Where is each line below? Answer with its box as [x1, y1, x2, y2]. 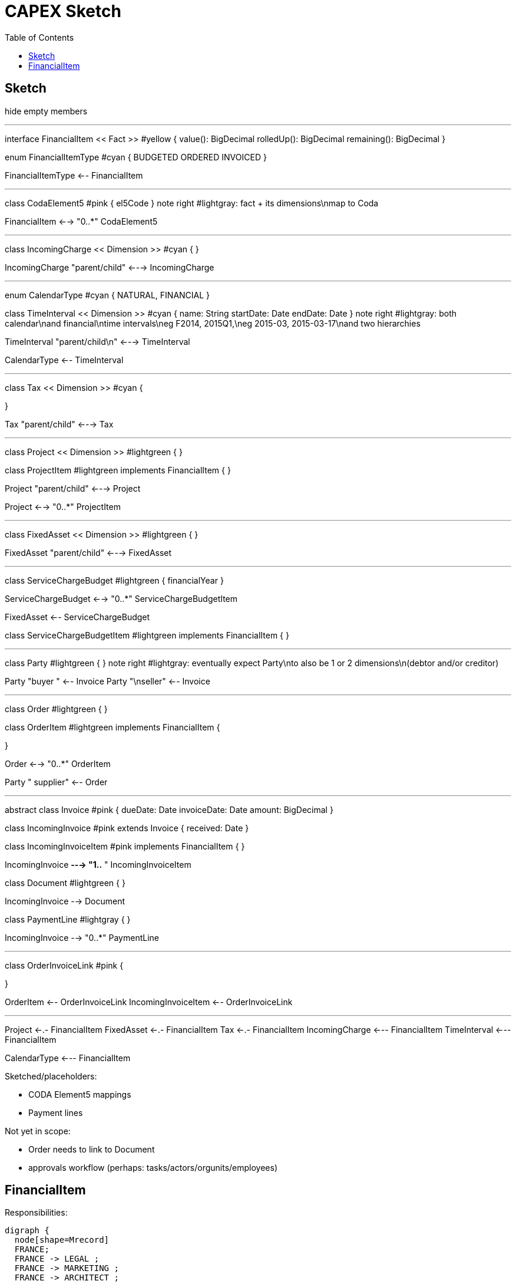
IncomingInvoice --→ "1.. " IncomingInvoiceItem [5, 859, 191, 870]
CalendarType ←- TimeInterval [5, 354, 124, 365]
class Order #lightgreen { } [5, 703, 108, 714]
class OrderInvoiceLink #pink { [5, 960, 124, 970]
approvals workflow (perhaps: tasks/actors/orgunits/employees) [28, 1162, 278, 1173]
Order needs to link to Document [28, 1144, 155, 1154]
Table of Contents [5, 32, 74, 42]
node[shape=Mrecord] [14, 1235, 110, 1245]
